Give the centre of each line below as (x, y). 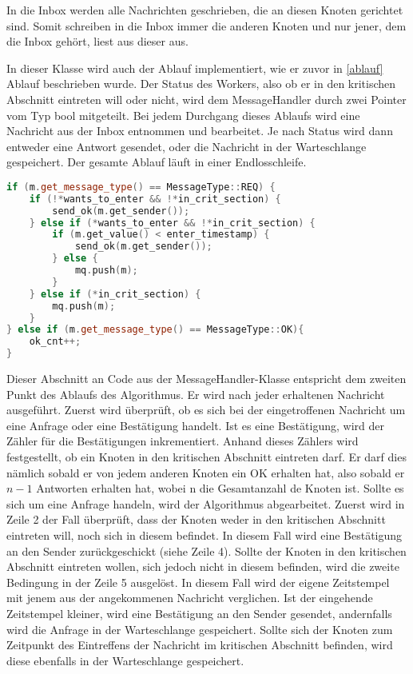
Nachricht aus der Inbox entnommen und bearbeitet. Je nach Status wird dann (200, 131)
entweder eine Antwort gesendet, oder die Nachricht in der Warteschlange (187, 146)
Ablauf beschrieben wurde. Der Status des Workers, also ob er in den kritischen (201, 84)
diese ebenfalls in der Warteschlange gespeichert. (125, 660)
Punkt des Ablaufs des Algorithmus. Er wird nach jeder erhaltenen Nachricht (196, 394)
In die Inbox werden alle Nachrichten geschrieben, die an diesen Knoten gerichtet (205, 10)
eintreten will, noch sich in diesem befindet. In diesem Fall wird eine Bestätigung (205, 535)
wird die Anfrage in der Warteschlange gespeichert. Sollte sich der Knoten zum (200, 629)
